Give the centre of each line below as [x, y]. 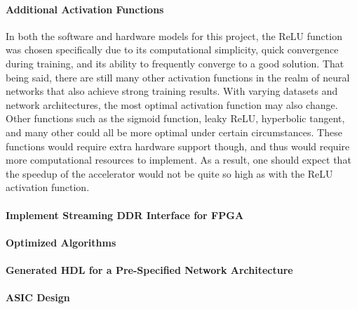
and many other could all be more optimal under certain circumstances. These [174, 132]
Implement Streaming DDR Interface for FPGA [125, 215]
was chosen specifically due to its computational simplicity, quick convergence [172, 50]
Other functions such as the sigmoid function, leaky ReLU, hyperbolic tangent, [175, 118]
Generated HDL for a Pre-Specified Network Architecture [149, 269]
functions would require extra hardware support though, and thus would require [178, 146]
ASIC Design [38, 297]
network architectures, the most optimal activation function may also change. [172, 104]
